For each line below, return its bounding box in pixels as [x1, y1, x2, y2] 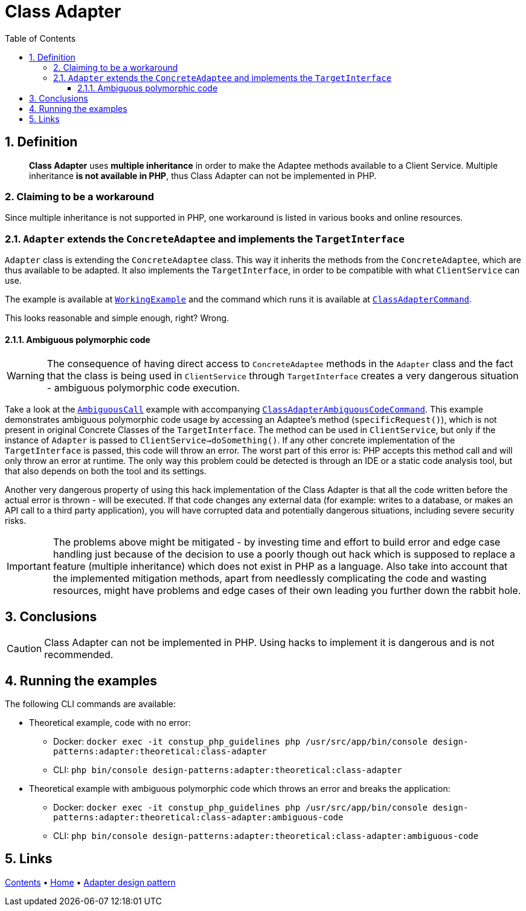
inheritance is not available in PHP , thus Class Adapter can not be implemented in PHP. [29, 170, 377, 181]
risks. [5, 515, 27, 526]
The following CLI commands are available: [5, 699, 176, 709]
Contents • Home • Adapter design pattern [5, 877, 176, 887]
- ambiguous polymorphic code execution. [47, 382, 240, 394]
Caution [7, 642, 42, 655]
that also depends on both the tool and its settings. [5, 466, 207, 477]
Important [7, 560, 51, 573]
